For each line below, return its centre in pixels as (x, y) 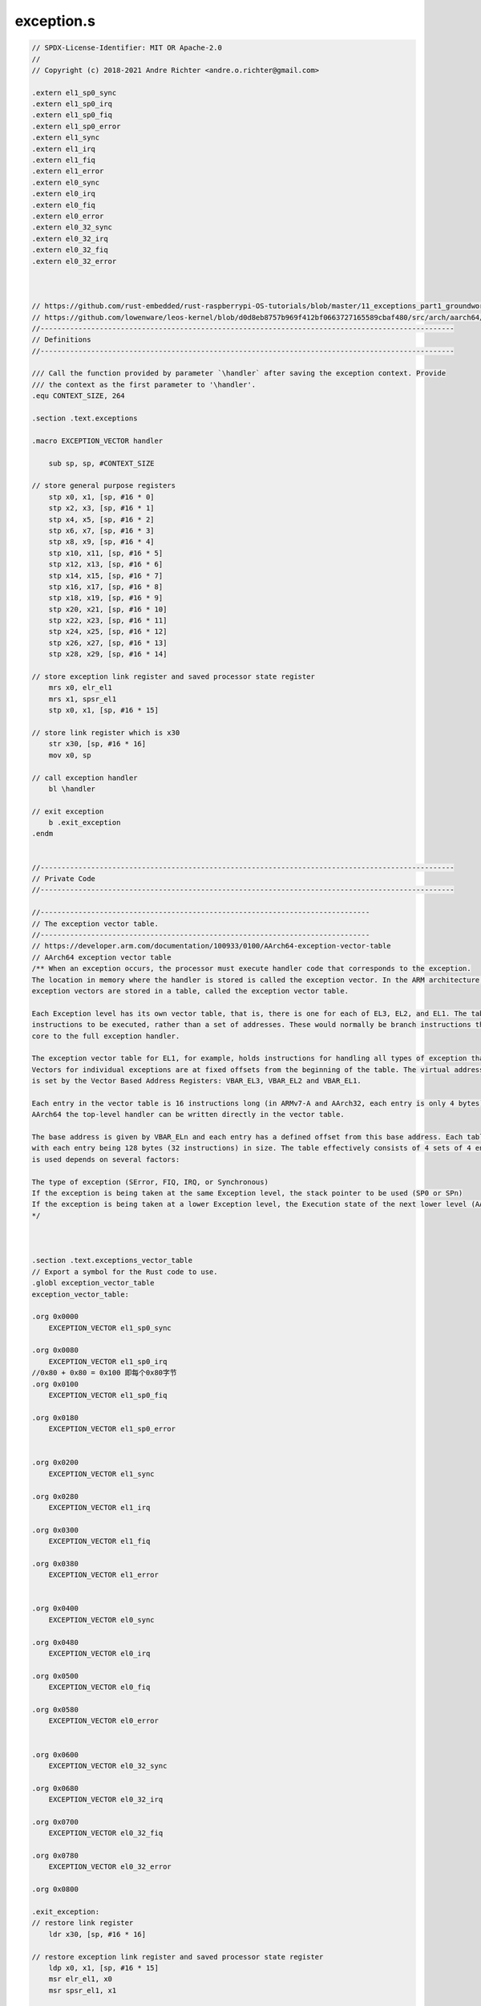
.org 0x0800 (55, 1889)
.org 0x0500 (55, 1676)
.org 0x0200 (55, 1463)
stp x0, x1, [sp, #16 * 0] (102, 497)
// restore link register (83, 1923)
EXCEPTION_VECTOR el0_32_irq (106, 1800)
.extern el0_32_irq (70, 238)
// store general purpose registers (104, 486)
